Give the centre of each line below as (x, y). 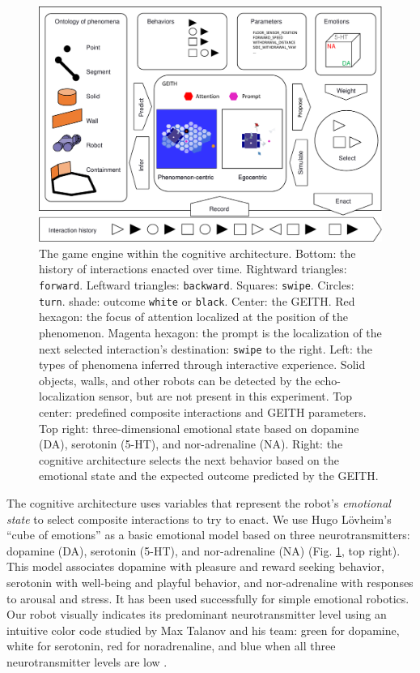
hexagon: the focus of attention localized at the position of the (194, 317)
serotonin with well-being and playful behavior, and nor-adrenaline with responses (210, 582)
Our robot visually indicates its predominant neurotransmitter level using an (197, 614)
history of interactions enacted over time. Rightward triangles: (193, 269)
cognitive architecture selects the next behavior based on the (189, 459)
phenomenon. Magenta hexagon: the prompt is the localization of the (210, 332)
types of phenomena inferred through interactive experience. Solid (202, 364)
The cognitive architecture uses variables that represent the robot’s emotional (199, 502)
